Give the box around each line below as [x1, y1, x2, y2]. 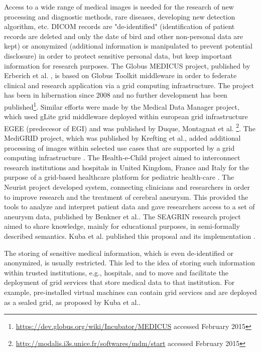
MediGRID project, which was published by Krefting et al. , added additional [4, 133, 241, 143]
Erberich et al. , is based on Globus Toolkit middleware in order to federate [4, 70, 237, 81]
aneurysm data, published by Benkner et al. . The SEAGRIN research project [4, 211, 241, 221]
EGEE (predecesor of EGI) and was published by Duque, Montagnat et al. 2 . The [4, 121, 255, 133]
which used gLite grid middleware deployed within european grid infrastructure [4, 111, 248, 122]
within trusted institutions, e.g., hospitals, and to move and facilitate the [4, 267, 228, 277]
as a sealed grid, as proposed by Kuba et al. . [4, 296, 141, 307]
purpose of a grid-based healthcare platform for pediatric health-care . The [4, 172, 234, 182]
